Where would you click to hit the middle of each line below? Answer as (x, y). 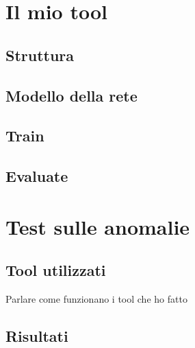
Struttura (40, 55)
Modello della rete (71, 95)
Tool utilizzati (56, 270)
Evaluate (37, 176)
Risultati (37, 336)
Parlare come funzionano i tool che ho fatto (96, 299)
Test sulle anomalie (98, 226)
